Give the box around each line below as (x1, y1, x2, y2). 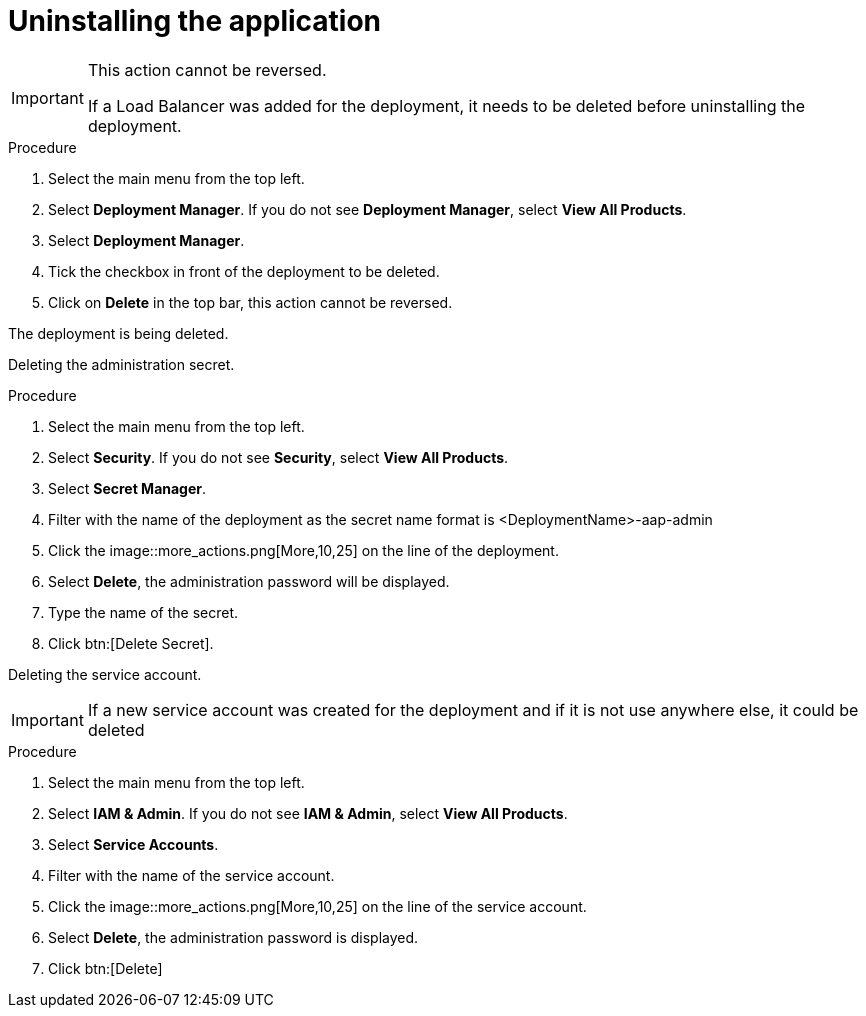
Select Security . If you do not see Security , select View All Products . (48, 448, 509, 466)
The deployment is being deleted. (8, 324, 229, 342)
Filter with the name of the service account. (48, 866, 335, 884)
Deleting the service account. (8, 665, 202, 683)
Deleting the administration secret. (8, 355, 235, 373)
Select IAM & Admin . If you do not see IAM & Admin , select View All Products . (48, 804, 568, 822)
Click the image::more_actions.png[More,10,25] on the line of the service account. (48, 897, 587, 915)
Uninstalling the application (8, 4, 382, 38)
